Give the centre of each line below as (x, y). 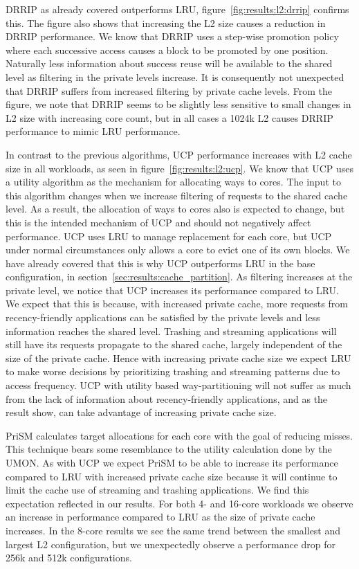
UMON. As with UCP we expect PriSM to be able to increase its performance (172, 462)
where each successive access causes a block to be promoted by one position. (167, 49)
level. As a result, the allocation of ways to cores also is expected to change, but (175, 209)
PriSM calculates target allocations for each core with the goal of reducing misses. (179, 435)
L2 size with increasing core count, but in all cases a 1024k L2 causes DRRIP (169, 117)
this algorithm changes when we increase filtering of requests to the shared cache (177, 195)
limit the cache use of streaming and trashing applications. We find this (157, 490)
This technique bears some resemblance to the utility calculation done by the (169, 449)
